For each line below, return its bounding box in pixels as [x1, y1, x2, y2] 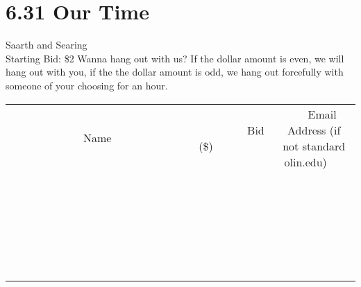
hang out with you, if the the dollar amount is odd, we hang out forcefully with [6, 64, 344, 79]
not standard [283, 137, 346, 154]
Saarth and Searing [6, 37, 87, 52]
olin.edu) [284, 153, 327, 170]
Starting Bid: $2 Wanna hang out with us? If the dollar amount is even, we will [6, 51, 344, 65]
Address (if [287, 121, 341, 138]
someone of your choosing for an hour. [6, 78, 168, 92]
